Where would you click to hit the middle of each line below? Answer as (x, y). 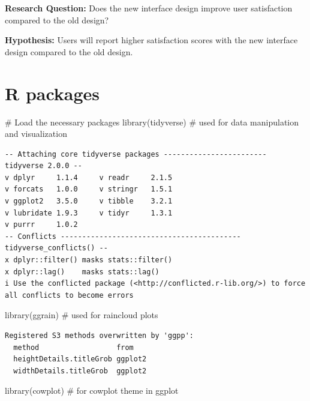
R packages (52, 93)
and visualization (36, 134)
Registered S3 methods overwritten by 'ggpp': (99, 336)
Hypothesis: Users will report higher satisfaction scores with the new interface (151, 40)
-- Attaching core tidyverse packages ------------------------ (136, 154)
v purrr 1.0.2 (41, 225)
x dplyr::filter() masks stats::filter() (89, 260)
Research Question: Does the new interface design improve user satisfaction (149, 8)
